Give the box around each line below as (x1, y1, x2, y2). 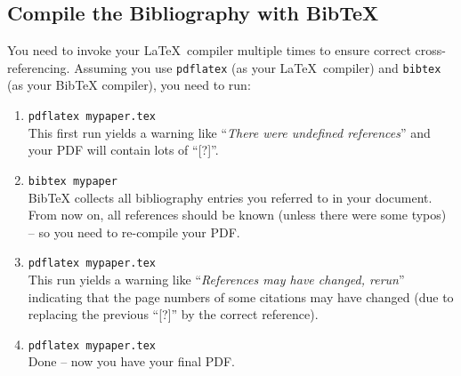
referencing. (7, 58, 70, 76)
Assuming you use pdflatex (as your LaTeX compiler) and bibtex (74, 58, 441, 76)
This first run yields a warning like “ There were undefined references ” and (28, 123, 431, 141)
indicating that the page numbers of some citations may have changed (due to (28, 287, 454, 306)
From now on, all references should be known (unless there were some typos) (28, 205, 447, 224)
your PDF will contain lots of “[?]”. (28, 140, 219, 159)
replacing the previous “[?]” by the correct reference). (28, 305, 319, 324)
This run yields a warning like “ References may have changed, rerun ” (28, 269, 405, 288)
